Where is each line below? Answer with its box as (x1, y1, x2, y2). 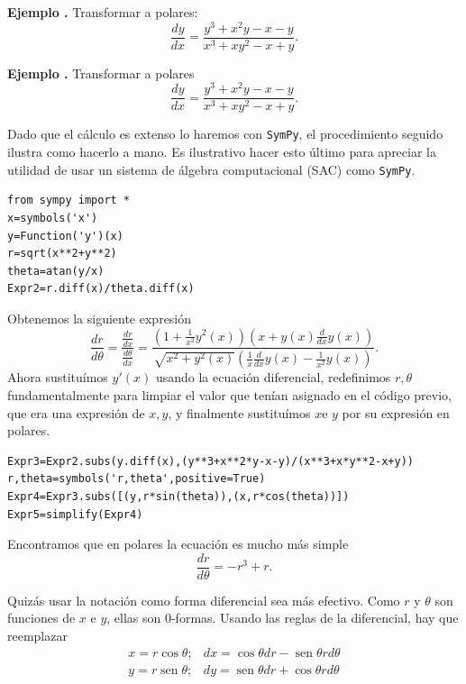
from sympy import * (7, 194, 131, 207)
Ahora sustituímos (7, 368, 108, 387)
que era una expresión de (7, 403, 145, 422)
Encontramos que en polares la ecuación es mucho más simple (7, 534, 349, 553)
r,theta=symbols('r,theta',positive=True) (7, 472, 266, 486)
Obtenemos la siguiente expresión (7, 308, 192, 327)
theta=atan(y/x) (7, 264, 105, 278)
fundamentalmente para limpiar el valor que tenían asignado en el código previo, (7, 386, 452, 404)
